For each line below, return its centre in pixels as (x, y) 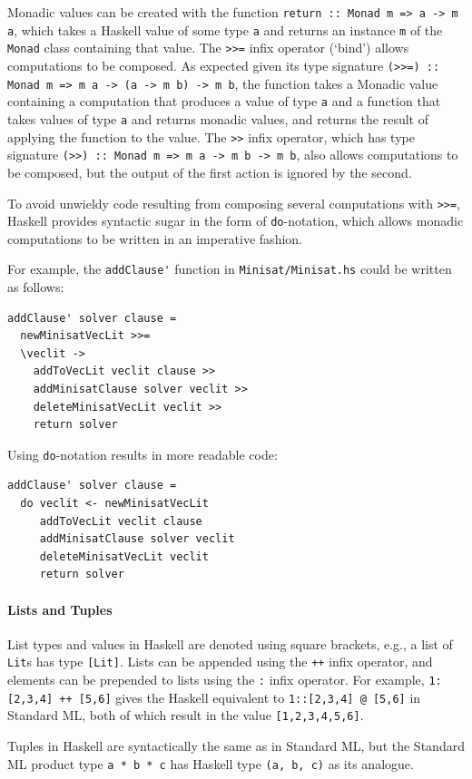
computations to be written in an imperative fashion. (155, 238)
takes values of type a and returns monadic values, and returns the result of (218, 118)
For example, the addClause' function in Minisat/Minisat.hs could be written (230, 269)
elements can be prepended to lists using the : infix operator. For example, (216, 680)
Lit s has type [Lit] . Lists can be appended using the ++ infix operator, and (220, 662)
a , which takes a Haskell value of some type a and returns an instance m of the (225, 29)
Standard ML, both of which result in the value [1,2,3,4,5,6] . (186, 715)
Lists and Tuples (60, 609)
